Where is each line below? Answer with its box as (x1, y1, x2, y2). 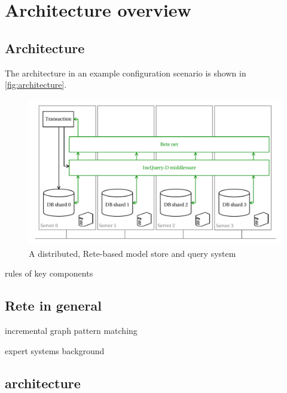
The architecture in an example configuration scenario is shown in (5, 66, 246, 79)
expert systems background (5, 344, 105, 357)
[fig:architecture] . (5, 78, 67, 91)
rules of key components (5, 267, 93, 280)
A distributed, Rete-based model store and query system (29, 247, 236, 259)
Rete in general (5, 296, 102, 315)
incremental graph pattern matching (5, 324, 138, 337)
